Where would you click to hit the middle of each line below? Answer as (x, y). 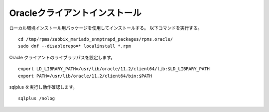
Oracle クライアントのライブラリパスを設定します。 (62, 57)
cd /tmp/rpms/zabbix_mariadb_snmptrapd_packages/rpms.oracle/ (96, 39)
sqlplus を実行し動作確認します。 (43, 87)
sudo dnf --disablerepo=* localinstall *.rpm (75, 46)
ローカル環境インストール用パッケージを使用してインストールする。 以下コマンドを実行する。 (106, 28)
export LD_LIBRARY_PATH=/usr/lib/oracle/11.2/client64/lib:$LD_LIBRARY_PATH (114, 69)
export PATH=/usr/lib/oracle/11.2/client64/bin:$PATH (85, 76)
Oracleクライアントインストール (75, 13)
